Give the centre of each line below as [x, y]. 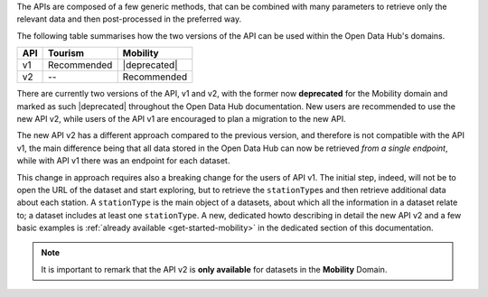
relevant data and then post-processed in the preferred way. [129, 19]
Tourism [66, 53]
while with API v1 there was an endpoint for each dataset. [123, 161]
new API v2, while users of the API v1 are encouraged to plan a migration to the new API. [182, 118]
